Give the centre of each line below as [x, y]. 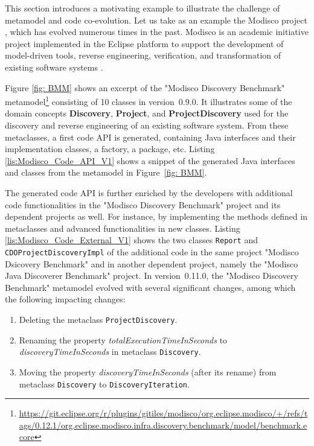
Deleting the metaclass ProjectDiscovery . [98, 320]
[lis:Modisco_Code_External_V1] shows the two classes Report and [131, 240]
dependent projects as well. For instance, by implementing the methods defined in [156, 216]
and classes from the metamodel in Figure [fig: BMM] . [106, 172]
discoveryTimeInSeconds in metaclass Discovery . [110, 352]
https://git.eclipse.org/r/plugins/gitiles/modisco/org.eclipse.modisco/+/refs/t [163, 413]
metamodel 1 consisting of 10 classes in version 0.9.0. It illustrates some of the [149, 100]
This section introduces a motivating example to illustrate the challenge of [143, 8]
